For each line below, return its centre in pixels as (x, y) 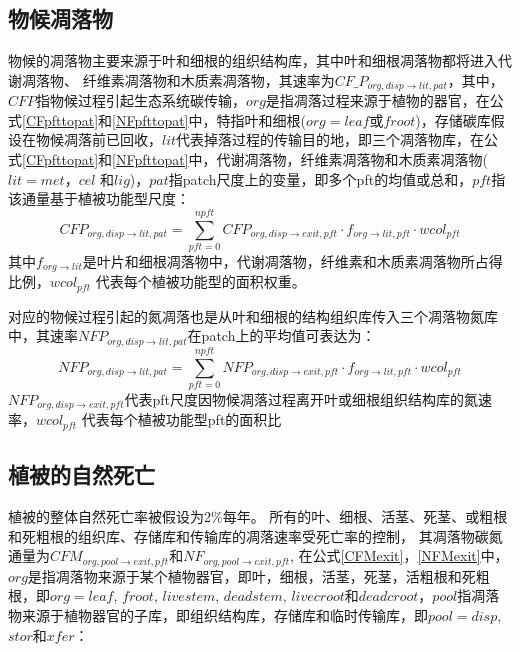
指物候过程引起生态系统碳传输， (141, 100)
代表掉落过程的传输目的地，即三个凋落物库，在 (330, 139)
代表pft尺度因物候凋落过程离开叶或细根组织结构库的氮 (301, 399)
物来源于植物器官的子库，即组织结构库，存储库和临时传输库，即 (218, 614)
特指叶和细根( (261, 119)
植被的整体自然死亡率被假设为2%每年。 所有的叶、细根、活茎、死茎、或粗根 (258, 516)
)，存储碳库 (453, 119)
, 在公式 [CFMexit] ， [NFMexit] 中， (399, 555)
